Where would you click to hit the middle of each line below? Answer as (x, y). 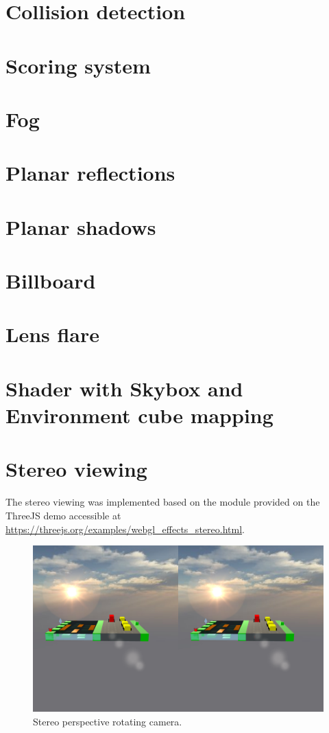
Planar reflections (90, 173)
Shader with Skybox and (124, 388)
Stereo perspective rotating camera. (108, 721)
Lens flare (53, 334)
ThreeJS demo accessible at (63, 515)
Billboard (51, 281)
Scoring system (78, 65)
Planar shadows (81, 226)
